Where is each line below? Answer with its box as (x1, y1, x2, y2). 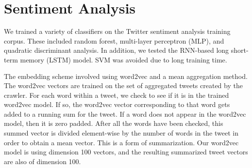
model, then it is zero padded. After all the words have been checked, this (4, 118, 223, 128)
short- (231, 45, 249, 55)
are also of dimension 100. (4, 156, 81, 166)
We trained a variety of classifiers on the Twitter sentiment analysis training (4, 26, 231, 36)
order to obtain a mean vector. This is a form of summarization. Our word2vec (4, 137, 239, 147)
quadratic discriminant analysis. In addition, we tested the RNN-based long (4, 45, 229, 55)
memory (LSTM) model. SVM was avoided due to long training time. (20, 54, 227, 64)
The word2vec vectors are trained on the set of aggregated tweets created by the (4, 80, 243, 91)
